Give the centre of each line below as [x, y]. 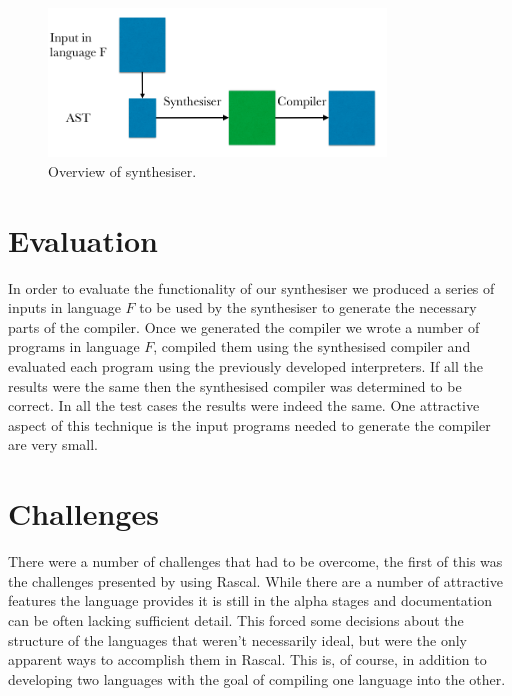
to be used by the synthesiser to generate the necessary [308, 307]
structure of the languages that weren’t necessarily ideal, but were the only [237, 639]
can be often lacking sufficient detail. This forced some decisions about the [236, 619]
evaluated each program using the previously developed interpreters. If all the [245, 366]
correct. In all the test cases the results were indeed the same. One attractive [244, 405]
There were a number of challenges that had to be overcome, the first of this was [255, 561]
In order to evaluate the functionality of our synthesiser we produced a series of [251, 287]
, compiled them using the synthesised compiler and [312, 346]
